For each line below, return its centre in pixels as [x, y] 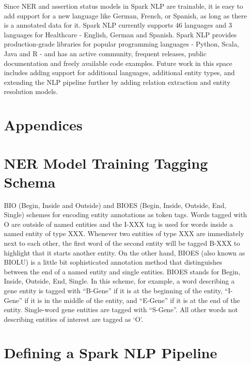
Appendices [43, 125]
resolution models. [31, 91]
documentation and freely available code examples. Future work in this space [118, 63]
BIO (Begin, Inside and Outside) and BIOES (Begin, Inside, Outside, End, [115, 205]
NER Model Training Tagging [106, 163]
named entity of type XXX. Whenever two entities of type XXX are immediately [124, 233]
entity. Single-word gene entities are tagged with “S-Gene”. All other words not [121, 309]
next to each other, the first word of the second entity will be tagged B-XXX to [122, 243]
